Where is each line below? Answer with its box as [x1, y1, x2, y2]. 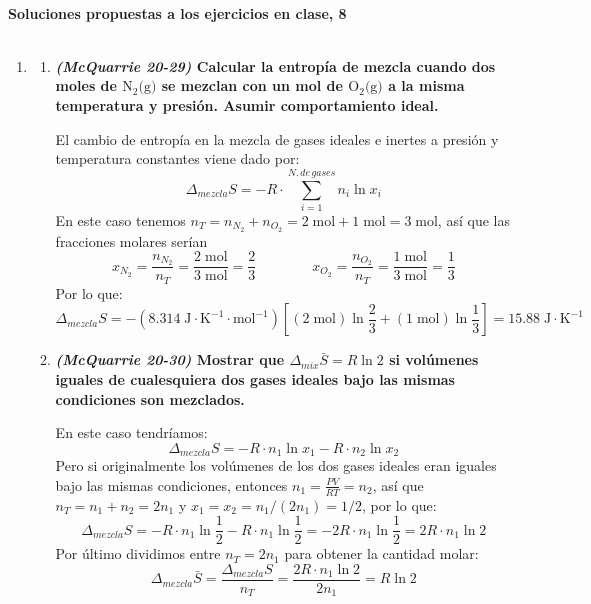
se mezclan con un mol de [161, 75, 343, 96]
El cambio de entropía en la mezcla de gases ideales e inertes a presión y [55, 128, 499, 149]
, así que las [437, 209, 510, 230]
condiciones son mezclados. [55, 388, 245, 409]
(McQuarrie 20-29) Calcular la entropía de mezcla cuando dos [55, 55, 496, 76]
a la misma [388, 75, 465, 96]
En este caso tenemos [55, 209, 186, 230]
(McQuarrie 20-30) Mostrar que [55, 349, 285, 370]
